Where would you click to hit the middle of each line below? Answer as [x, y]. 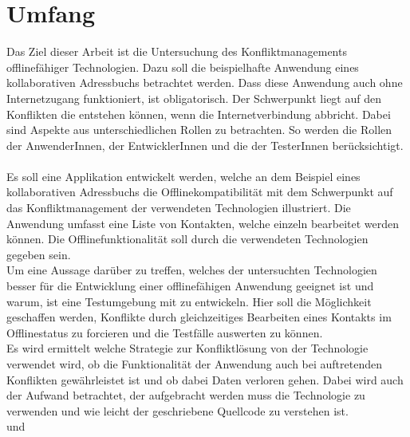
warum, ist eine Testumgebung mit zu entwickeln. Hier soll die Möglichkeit [189, 301]
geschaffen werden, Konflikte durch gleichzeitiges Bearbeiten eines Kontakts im [199, 317]
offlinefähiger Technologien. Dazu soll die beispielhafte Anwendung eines [183, 67]
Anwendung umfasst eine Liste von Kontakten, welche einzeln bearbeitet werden [203, 223]
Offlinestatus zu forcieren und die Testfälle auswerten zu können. [165, 332]
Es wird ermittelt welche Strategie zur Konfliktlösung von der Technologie [187, 348]
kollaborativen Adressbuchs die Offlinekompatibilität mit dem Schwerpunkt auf [200, 192]
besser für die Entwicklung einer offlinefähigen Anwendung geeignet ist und [190, 286]
